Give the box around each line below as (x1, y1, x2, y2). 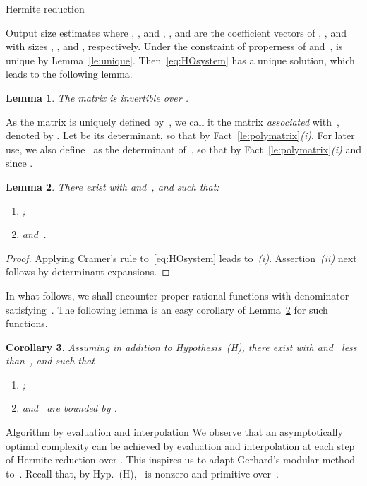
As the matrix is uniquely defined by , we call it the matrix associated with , (6, 114, 339, 129)
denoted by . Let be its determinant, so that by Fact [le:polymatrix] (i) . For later (6, 128, 355, 143)
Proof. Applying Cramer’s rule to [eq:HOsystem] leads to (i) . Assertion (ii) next (6, 250, 357, 265)
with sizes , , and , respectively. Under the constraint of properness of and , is (6, 39, 343, 54)
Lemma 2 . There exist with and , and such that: (6, 179, 219, 194)
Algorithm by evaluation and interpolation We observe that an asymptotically (6, 425, 343, 439)
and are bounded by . (22, 401, 117, 415)
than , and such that (6, 353, 95, 368)
